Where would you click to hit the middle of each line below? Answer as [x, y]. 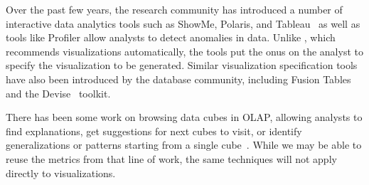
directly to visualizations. [61, 173]
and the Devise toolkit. [58, 93]
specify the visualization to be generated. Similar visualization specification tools [182, 65]
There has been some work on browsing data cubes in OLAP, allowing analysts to [184, 117]
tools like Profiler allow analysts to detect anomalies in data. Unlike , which [171, 37]
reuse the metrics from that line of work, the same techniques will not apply [171, 158]
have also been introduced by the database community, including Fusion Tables [178, 79]
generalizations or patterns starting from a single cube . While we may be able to [184, 145]
